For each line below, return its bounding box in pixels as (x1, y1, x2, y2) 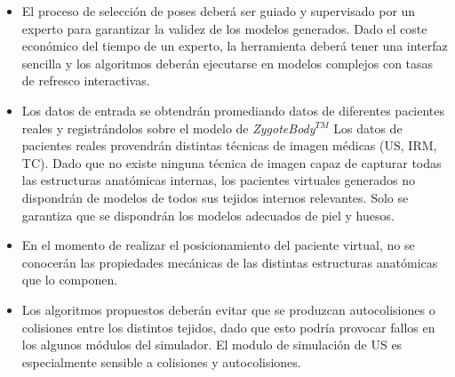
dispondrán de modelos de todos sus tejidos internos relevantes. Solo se (21, 188, 409, 206)
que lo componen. (21, 270, 118, 289)
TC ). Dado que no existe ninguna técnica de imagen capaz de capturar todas (21, 153, 442, 172)
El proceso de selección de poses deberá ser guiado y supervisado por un (21, 2, 416, 20)
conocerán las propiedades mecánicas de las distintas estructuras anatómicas (21, 253, 438, 271)
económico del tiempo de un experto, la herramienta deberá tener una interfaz (21, 36, 448, 55)
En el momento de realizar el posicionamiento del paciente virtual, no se (21, 236, 415, 254)
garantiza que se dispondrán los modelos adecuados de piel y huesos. (21, 205, 395, 224)
